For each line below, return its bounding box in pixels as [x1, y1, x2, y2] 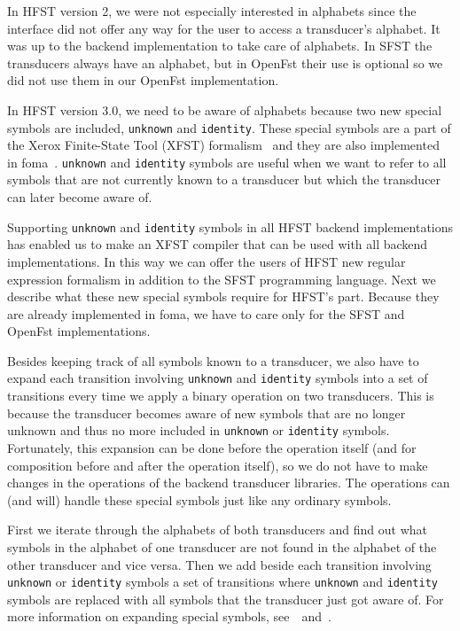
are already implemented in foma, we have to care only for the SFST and [7, 304, 405, 323]
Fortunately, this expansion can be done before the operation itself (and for [7, 438, 417, 456]
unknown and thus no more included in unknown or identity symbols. [7, 421, 390, 440]
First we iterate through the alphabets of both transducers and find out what [7, 520, 428, 539]
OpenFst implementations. [7, 322, 151, 340]
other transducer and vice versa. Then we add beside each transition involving [7, 555, 432, 573]
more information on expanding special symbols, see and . [7, 607, 331, 626]
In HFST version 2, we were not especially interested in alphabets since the [7, 2, 417, 19]
